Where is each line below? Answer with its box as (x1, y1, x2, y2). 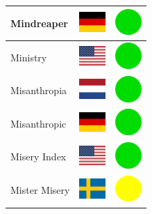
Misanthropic (10, 116, 67, 130)
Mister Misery (10, 183, 70, 197)
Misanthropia (10, 83, 67, 98)
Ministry (10, 49, 47, 64)
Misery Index (10, 149, 67, 164)
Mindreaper (10, 15, 68, 30)
